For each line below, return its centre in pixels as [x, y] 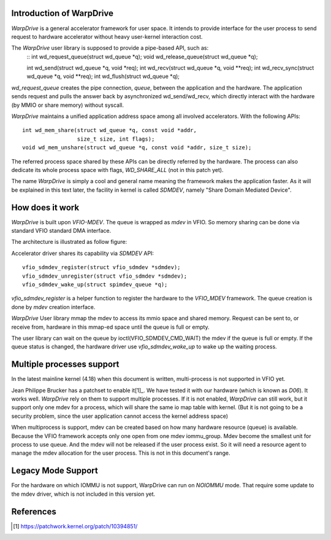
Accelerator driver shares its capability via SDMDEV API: [83, 253]
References [34, 511]
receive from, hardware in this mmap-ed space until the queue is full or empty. [110, 327]
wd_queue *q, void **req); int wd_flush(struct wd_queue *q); [103, 76]
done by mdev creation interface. [53, 307]
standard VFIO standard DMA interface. [61, 231]
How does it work [45, 207]
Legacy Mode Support [55, 471]
